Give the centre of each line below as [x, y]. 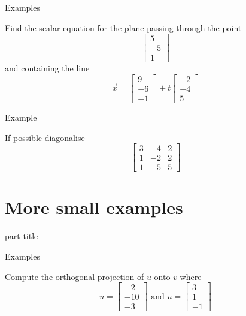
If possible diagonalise [45, 137]
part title [22, 236]
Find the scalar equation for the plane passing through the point [123, 27]
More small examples [94, 207]
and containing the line [47, 68]
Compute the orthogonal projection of [75, 276]
